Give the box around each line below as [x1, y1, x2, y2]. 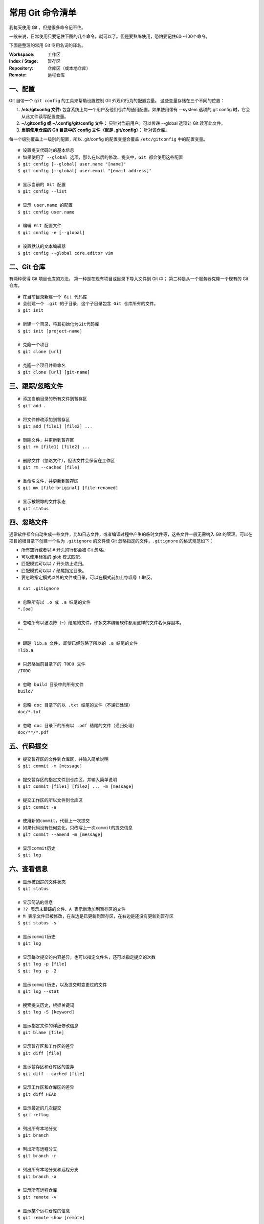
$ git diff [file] [18, 1050, 62, 1056]
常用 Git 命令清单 [9, 7, 77, 18]
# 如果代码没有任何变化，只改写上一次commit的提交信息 [18, 825, 133, 830]
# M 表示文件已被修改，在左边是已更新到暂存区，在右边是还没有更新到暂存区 [18, 913, 174, 919]
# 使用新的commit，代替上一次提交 [18, 818, 90, 824]
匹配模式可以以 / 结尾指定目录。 [21, 567, 87, 573]
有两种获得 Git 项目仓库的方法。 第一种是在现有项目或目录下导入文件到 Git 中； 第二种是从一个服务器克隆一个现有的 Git [9, 276, 249, 282]
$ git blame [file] [18, 1030, 65, 1036]
